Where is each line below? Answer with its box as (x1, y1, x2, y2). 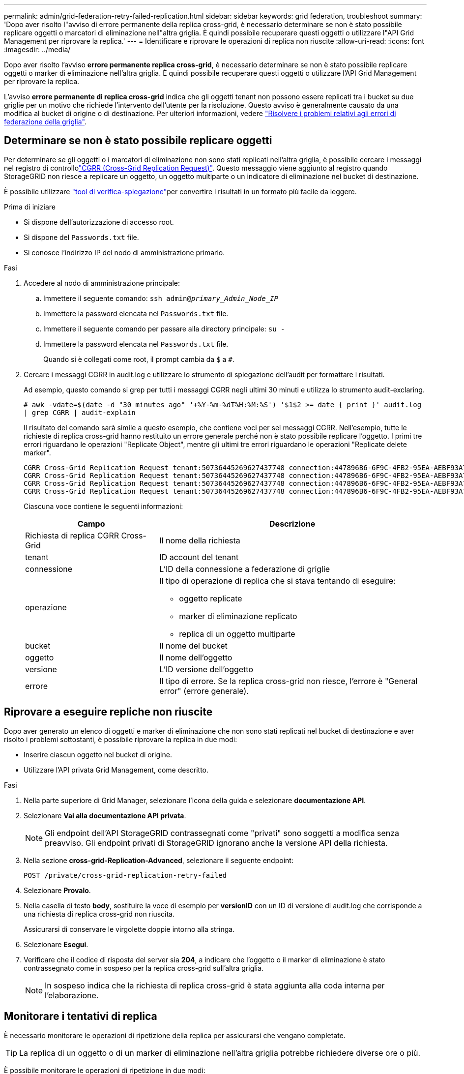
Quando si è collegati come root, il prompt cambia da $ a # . (43, 355, 234, 363)
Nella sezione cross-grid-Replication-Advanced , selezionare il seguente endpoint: (24, 856, 293, 865)
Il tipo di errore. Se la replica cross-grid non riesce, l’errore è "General (159, 676, 418, 686)
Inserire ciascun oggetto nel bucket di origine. (24, 750, 172, 759)
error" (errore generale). (159, 686, 249, 696)
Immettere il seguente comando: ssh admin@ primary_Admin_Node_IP (43, 294, 278, 302)
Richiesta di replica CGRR (25, 530, 119, 540)
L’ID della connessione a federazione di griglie (159, 564, 330, 574)
